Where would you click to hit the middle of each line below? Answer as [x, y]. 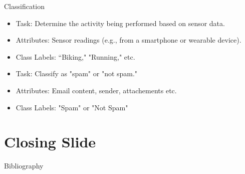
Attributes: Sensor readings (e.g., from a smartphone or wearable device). [129, 40]
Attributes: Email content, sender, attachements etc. [96, 90]
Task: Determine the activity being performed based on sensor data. [120, 23]
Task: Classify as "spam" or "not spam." [77, 73]
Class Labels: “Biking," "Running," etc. [75, 56]
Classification [25, 6]
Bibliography [24, 166]
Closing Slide [50, 142]
